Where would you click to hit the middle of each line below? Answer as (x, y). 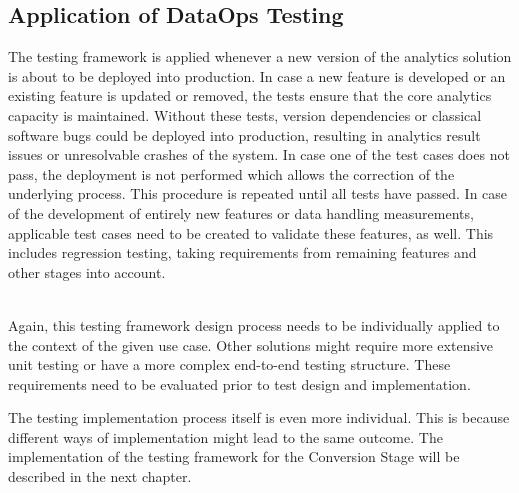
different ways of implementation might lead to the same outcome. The (225, 436)
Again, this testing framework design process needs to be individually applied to (254, 324)
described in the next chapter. (100, 476)
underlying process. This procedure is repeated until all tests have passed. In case (258, 193)
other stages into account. (87, 271)
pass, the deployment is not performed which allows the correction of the (231, 173)
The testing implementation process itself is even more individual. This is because (259, 417)
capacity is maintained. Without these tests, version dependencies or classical (245, 114)
